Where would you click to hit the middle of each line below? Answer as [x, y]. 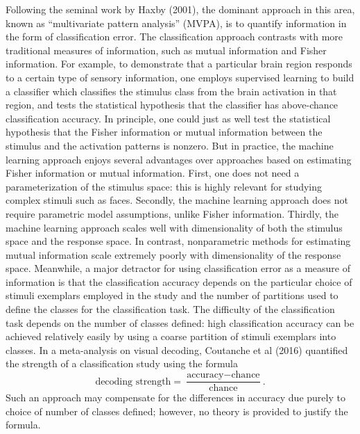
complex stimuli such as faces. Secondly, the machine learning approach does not [177, 200]
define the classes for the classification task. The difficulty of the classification [170, 309]
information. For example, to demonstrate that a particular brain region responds [179, 64]
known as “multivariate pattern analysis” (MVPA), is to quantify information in [176, 23]
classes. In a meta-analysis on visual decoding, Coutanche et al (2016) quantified [177, 349]
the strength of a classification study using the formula [122, 363]
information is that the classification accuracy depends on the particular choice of [179, 281]
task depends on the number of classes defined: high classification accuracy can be [180, 322]
